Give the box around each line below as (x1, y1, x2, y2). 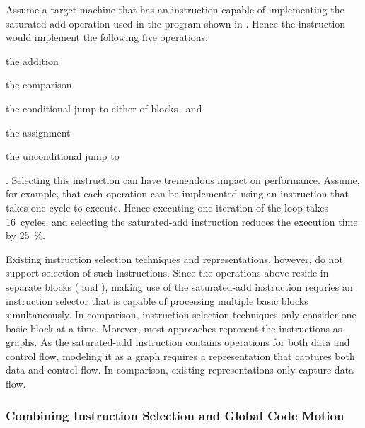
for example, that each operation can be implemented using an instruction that (6, 186, 349, 201)
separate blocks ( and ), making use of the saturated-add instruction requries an (6, 279, 353, 294)
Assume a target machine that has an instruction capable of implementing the (6, 2, 344, 16)
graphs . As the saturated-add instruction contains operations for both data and (6, 335, 350, 349)
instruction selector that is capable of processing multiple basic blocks (6, 293, 308, 308)
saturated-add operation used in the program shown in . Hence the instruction (6, 16, 346, 30)
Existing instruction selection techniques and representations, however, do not (6, 251, 343, 266)
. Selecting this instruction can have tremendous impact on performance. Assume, (6, 172, 360, 187)
